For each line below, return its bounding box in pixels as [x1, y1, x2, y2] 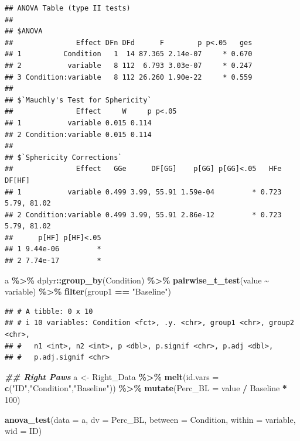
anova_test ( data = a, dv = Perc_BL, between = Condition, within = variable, [5, 413, 296, 425]
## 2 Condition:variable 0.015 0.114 [5, 130, 152, 139]
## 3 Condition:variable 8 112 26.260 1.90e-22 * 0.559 [5, 73, 253, 81]
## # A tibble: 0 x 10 [5, 307, 93, 316]
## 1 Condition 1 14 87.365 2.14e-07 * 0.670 [5, 50, 253, 59]
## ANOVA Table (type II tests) [5, 4, 131, 12]
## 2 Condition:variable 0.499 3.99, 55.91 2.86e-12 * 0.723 [5, 210, 282, 219]
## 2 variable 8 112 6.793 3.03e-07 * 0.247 [5, 61, 253, 70]
